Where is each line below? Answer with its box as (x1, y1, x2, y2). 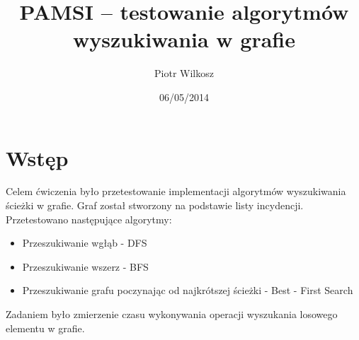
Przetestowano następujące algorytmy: (6, 211, 172, 226)
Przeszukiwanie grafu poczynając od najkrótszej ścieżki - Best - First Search (22, 283, 353, 298)
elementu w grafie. (6, 320, 85, 335)
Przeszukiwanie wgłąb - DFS (22, 235, 147, 250)
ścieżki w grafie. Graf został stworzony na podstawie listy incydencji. (6, 198, 304, 213)
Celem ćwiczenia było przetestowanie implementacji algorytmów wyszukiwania (6, 184, 346, 199)
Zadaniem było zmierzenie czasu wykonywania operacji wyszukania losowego (6, 307, 338, 321)
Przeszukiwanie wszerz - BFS (22, 259, 149, 274)
